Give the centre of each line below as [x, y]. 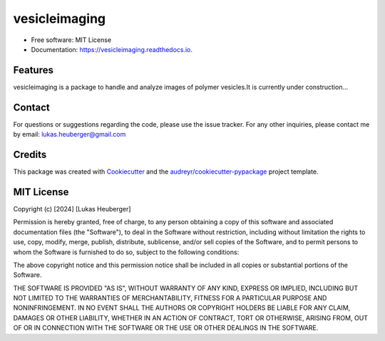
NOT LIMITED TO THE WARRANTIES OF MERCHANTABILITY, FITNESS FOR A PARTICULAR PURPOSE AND [170, 298]
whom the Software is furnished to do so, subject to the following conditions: [126, 252]
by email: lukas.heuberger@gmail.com [70, 135]
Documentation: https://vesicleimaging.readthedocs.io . [112, 49]
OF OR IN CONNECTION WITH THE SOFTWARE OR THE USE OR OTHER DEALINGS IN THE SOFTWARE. [166, 328]
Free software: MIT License [71, 40]
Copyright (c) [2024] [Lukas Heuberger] [72, 209]
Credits [30, 154]
